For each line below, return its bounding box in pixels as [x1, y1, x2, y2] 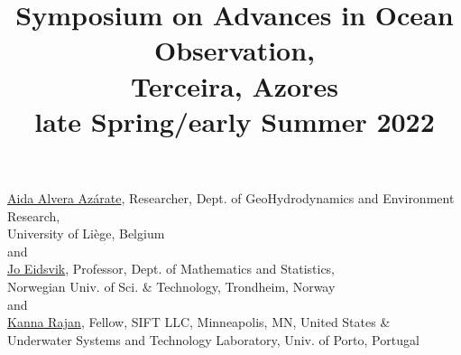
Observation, [153, 32, 316, 69]
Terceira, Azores [131, 67, 338, 104]
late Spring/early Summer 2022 [34, 102, 435, 139]
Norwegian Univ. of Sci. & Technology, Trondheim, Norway [7, 276, 336, 295]
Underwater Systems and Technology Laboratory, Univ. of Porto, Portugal [7, 330, 420, 349]
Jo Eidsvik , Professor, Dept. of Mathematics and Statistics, [7, 259, 336, 278]
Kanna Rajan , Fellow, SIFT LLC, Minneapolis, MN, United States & [7, 313, 391, 332]
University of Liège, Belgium [7, 224, 165, 243]
